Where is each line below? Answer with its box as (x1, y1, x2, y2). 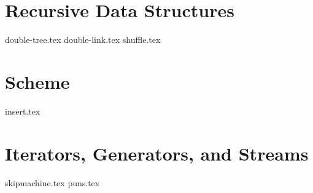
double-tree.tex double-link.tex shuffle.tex (5, 33, 161, 46)
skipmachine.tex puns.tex (5, 176, 100, 189)
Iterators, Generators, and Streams (5, 140, 309, 165)
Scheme (5, 69, 70, 94)
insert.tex (5, 104, 41, 117)
